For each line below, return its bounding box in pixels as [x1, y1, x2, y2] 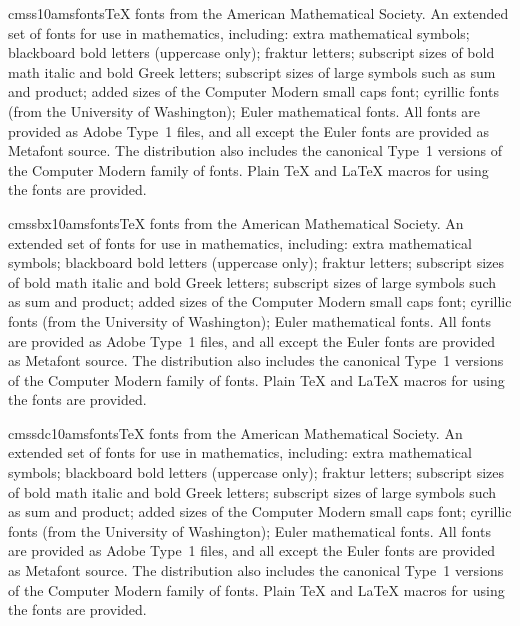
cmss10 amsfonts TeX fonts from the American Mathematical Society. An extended [8, 3, 509, 23]
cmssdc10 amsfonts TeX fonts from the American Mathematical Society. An [8, 422, 463, 443]
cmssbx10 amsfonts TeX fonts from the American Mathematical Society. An [8, 212, 464, 233]
